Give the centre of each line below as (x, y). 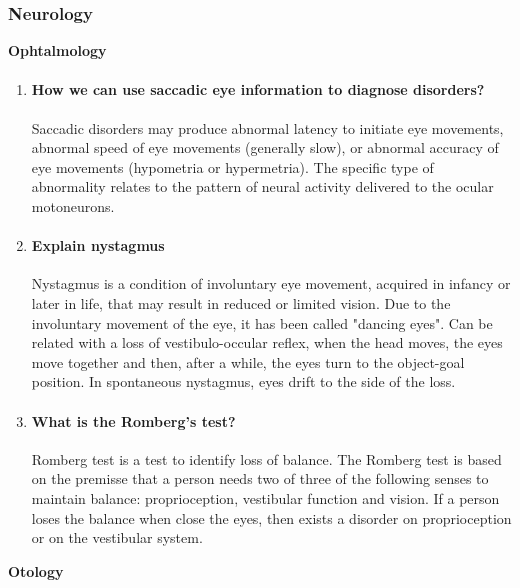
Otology (36, 570)
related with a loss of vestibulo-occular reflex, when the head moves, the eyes (267, 342)
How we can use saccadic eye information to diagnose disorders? (258, 89)
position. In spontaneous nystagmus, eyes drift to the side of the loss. (243, 381)
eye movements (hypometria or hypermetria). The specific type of (232, 166)
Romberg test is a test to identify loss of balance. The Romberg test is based (266, 458)
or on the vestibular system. (117, 537)
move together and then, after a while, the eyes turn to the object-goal (248, 361)
